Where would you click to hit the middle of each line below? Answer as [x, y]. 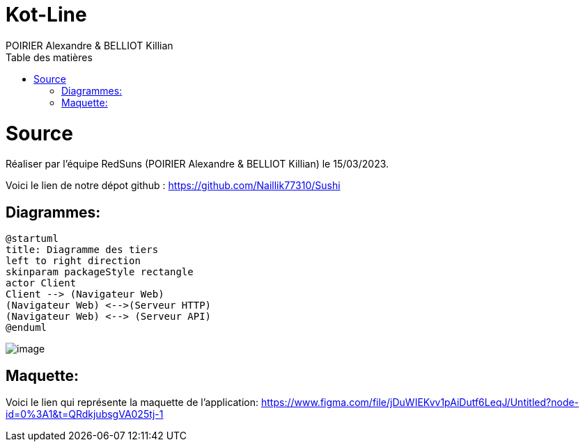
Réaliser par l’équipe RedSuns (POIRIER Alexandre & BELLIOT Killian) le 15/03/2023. [197, 164]
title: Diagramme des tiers [82, 250]
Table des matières [49, 57]
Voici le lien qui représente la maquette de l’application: [132, 402]
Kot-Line [46, 15]
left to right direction [73, 261]
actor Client [41, 283]
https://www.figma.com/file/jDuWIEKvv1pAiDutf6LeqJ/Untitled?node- [420, 402]
